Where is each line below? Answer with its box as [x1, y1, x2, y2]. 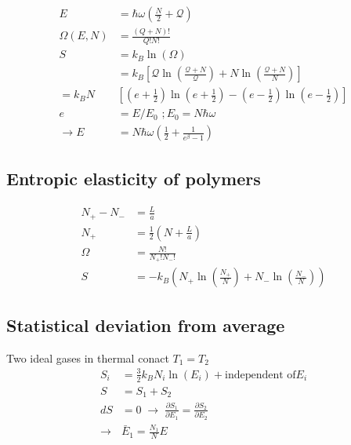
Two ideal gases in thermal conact [6, 349, 169, 366]
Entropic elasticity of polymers [6, 166, 261, 190]
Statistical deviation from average [6, 312, 285, 337]
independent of [224, 369, 296, 381]
